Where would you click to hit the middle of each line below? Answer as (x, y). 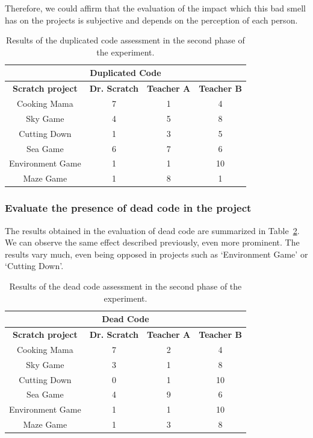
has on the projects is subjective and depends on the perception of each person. (151, 20)
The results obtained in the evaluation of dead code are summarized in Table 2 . (152, 230)
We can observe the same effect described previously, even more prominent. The (152, 242)
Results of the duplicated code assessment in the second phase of (126, 40)
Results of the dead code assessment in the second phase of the (126, 286)
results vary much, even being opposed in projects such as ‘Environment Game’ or (156, 254)
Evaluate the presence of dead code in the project (128, 208)
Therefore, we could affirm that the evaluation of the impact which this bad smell (155, 8)
